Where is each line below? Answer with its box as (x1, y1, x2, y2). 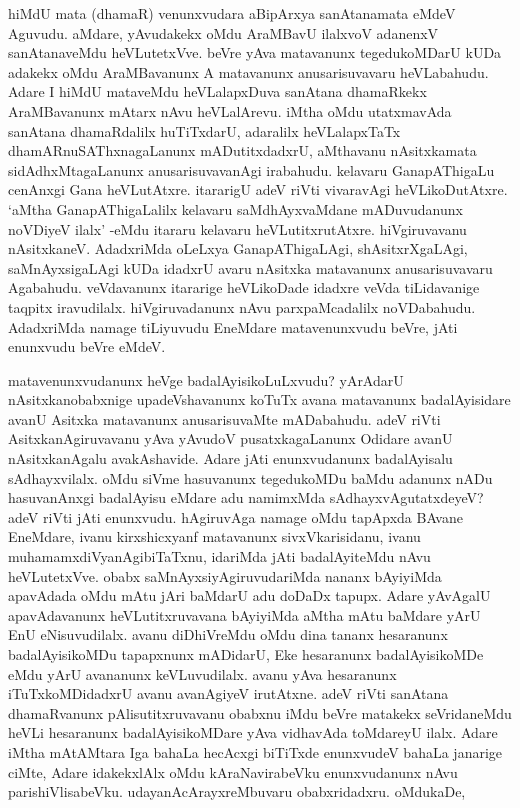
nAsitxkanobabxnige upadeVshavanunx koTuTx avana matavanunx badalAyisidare (8, 389, 511, 410)
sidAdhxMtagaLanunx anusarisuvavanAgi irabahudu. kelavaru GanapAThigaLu (8, 159, 495, 180)
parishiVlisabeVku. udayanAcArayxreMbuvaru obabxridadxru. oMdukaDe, (8, 781, 466, 802)
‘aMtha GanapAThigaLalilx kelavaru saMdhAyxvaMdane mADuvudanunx (8, 198, 463, 219)
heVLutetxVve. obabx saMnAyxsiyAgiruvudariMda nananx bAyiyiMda (8, 565, 442, 586)
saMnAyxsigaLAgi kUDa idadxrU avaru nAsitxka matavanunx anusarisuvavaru (8, 257, 493, 278)
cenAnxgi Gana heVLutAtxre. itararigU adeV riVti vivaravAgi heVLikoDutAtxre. (8, 179, 508, 200)
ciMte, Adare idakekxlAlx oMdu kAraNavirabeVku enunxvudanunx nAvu (8, 761, 458, 782)
